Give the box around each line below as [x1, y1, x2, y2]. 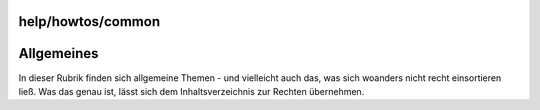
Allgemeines [18, 45, 99, 62]
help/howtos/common [18, 13, 160, 30]
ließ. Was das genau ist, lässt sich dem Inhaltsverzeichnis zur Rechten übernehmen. [18, 85, 365, 97]
